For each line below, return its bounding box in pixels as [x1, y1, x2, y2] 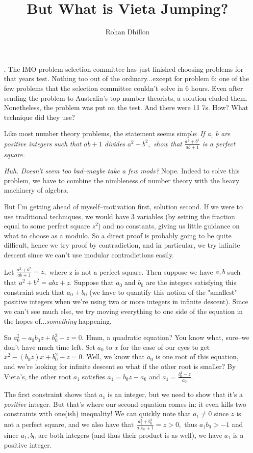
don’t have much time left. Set [4, 341, 95, 352]
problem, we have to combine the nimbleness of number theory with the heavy [4, 175, 240, 185]
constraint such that [4, 286, 65, 297]
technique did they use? [4, 112, 75, 122]
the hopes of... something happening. [4, 315, 112, 326]
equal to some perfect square [4, 221, 90, 231]
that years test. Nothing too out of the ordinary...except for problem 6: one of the [4, 73, 249, 84]
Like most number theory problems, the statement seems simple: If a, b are [4, 128, 230, 139]
